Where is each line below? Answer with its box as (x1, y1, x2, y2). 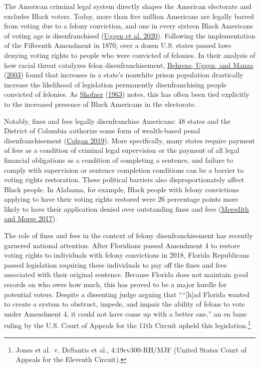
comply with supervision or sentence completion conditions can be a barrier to (4, 164, 244, 175)
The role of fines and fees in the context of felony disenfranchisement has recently (4, 230, 253, 241)
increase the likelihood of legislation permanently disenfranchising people (4, 79, 227, 89)
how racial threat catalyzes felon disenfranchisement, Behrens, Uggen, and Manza (4, 59, 254, 70)
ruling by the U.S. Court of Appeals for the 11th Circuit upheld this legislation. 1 (4, 319, 251, 331)
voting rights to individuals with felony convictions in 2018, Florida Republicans (4, 250, 250, 260)
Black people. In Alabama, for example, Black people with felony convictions (4, 184, 239, 194)
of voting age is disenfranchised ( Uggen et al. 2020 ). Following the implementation (4, 30, 256, 40)
